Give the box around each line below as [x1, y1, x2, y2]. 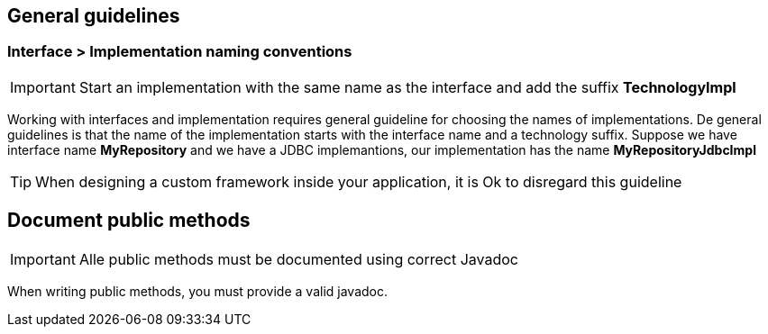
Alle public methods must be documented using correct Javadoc [78, 249, 519, 268]
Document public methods [7, 209, 251, 232]
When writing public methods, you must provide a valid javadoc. [7, 283, 388, 299]
